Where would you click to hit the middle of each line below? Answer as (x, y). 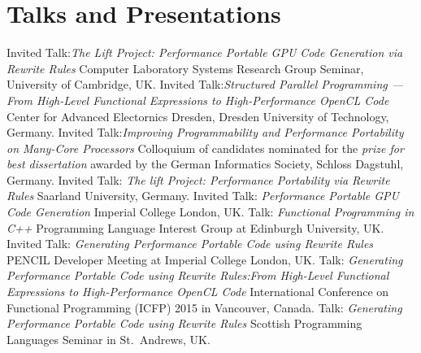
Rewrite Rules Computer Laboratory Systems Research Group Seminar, (185, 68)
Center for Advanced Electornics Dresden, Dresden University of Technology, (198, 116)
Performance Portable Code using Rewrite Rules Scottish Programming (184, 323)
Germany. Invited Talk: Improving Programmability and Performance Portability (205, 132)
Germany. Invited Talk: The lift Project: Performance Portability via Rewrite (198, 179)
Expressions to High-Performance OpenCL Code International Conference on (198, 292)
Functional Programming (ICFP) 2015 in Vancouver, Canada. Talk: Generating (204, 307)
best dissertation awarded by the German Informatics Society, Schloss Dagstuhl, (205, 164)
